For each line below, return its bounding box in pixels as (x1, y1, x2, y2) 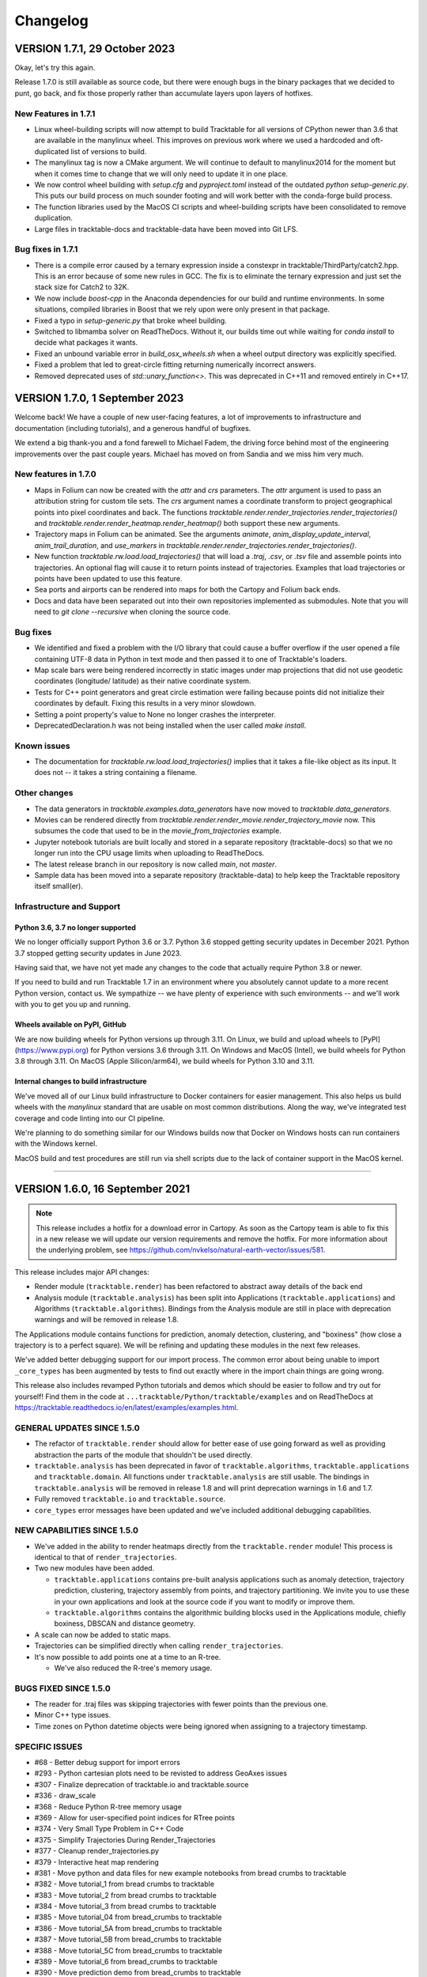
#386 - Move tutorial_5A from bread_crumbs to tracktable (34, 1923, 223, 1933)
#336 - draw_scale (34, 1791, 96, 1801)
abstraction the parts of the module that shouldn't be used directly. (34, 1450, 253, 1459)
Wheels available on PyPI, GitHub (14, 1020, 127, 1030)
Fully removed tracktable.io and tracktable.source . (34, 1495, 226, 1504)
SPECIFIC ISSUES (14, 1741, 83, 1752)
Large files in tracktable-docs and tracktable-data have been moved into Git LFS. (34, 224, 298, 233)
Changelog (14, 12, 89, 29)
